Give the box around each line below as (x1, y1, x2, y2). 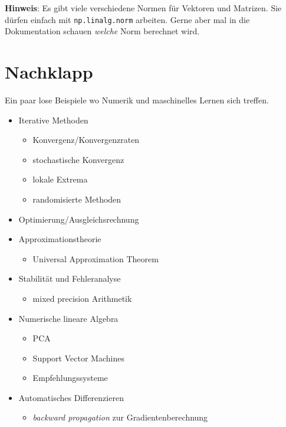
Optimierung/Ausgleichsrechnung (18, 213, 139, 225)
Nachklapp (5, 60, 93, 84)
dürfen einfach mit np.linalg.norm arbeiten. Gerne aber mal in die (5, 13, 250, 25)
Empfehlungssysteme (32, 371, 108, 384)
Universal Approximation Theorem (32, 252, 159, 265)
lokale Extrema (32, 173, 88, 185)
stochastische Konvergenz (32, 153, 124, 165)
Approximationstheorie (18, 233, 101, 245)
